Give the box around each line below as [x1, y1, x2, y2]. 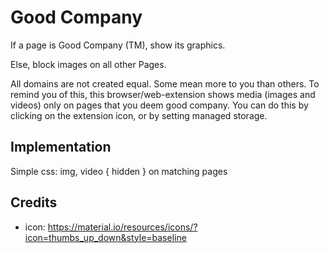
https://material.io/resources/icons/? [47, 221, 198, 233]
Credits [10, 194, 58, 211]
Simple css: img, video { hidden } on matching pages [10, 165, 228, 177]
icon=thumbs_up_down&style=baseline [24, 231, 187, 243]
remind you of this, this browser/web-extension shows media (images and [10, 88, 316, 100]
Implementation [10, 139, 112, 156]
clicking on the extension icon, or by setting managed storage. [10, 109, 268, 121]
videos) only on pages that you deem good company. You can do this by [10, 99, 309, 111]
